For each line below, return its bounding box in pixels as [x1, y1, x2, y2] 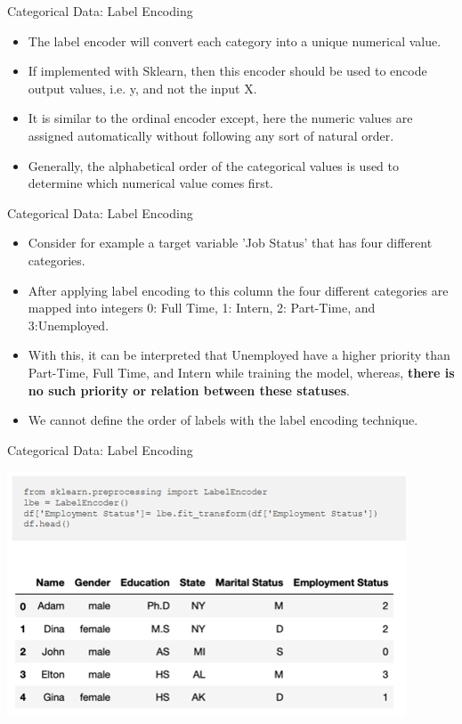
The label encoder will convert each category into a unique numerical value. [28, 31, 442, 50]
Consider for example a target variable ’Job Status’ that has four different [28, 233, 433, 252]
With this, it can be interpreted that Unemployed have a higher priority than [28, 346, 450, 364]
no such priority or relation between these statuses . [28, 380, 350, 399]
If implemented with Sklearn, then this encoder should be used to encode [28, 61, 427, 80]
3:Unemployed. [28, 315, 109, 334]
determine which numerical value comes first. [28, 174, 273, 192]
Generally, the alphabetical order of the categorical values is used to [28, 156, 400, 175]
